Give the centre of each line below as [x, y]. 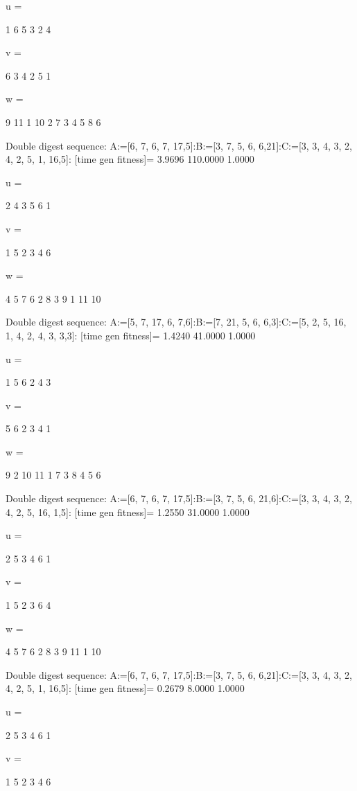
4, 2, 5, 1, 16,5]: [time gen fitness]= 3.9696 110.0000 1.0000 [130, 159]
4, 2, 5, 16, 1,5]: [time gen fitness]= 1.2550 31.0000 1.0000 [128, 512]
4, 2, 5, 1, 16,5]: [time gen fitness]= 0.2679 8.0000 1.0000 [125, 688]
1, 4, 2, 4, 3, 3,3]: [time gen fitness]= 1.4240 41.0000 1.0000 [131, 335]
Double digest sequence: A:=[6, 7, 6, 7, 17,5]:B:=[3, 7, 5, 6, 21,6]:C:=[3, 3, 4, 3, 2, [179, 498]
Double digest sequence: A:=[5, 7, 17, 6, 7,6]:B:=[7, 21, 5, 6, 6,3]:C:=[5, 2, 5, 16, [176, 322]
